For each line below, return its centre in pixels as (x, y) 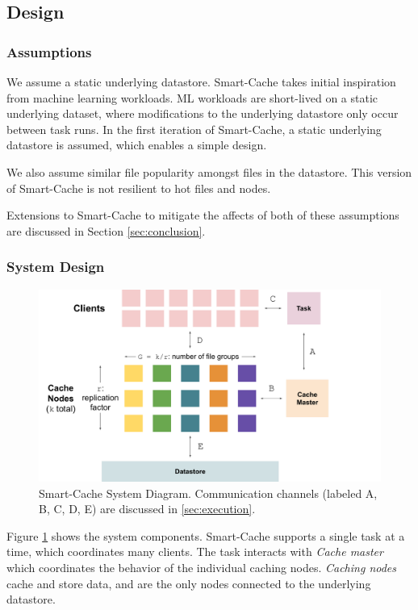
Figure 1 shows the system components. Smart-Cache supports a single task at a (206, 535)
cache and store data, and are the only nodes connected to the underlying (189, 583)
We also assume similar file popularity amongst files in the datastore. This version (209, 171)
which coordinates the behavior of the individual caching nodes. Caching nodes (202, 568)
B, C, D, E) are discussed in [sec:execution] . (147, 509)
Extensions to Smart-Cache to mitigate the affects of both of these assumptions (203, 215)
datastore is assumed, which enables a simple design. (137, 145)
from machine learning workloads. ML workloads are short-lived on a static (192, 97)
